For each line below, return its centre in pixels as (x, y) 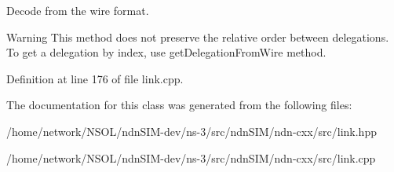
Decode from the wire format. (78, 10)
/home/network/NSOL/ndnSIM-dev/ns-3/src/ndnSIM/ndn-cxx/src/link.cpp (191, 157)
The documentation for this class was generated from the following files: (179, 105)
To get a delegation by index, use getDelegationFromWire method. (166, 52)
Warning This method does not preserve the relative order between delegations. (198, 37)
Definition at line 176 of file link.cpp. (95, 78)
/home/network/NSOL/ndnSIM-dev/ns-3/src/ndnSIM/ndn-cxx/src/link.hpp (192, 131)
